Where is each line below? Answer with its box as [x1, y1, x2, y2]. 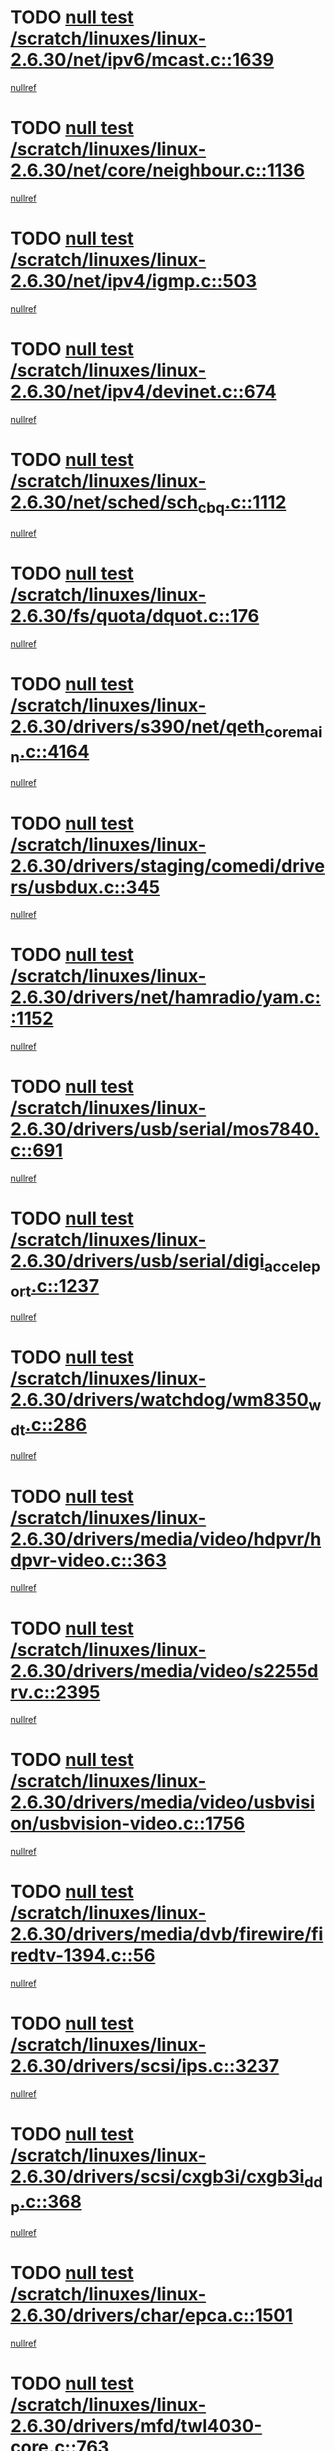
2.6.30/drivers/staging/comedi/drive [10, 854, 326, 877]
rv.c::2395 [10, 1681, 101, 1703]
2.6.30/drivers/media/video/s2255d [10, 1659, 319, 1682]
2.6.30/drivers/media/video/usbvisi [10, 1791, 315, 1814]
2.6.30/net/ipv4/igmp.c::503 [10, 270, 257, 293]
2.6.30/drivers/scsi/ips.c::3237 [10, 2055, 280, 2078]
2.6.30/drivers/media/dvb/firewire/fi [10, 1923, 324, 1946]
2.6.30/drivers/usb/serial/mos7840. [10, 1118, 320, 1141]
